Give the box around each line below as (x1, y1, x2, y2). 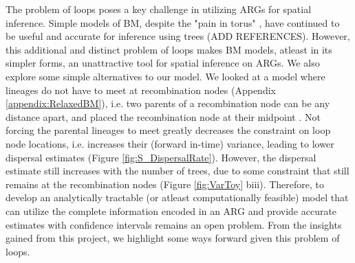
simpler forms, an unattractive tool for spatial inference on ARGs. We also (6, 56, 320, 70)
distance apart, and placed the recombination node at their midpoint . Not (6, 109, 321, 124)
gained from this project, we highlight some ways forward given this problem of (6, 231, 340, 245)
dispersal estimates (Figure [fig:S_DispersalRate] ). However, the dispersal (6, 150, 316, 164)
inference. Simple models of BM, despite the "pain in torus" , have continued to (6, 15, 340, 30)
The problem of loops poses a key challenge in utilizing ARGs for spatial (6, 2, 312, 16)
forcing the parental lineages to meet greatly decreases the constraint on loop (6, 123, 331, 137)
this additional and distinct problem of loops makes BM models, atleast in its (6, 42, 332, 56)
